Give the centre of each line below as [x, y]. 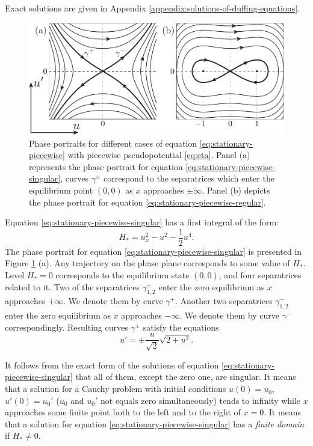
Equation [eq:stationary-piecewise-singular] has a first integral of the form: [142, 222]
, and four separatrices [260, 275]
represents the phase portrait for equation [106, 166]
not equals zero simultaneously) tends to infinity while [201, 400]
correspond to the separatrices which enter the [189, 178]
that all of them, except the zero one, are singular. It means [186, 377]
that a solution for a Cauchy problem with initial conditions [116, 389]
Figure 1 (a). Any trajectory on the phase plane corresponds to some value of [147, 263]
